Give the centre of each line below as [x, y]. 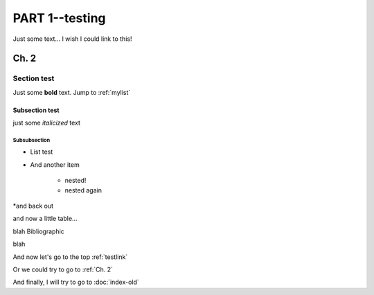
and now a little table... [45, 219]
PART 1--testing [60, 18]
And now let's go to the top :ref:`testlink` [70, 257]
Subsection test [36, 110]
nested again [83, 190]
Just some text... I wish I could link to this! [72, 39]
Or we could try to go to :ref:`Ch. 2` [63, 269]
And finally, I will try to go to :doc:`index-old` [76, 282]
